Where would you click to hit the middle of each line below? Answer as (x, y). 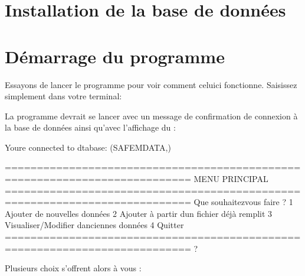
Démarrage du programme (115, 56)
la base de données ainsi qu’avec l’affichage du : (90, 127)
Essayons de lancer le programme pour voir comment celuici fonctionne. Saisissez (151, 84)
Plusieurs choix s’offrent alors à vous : (73, 268)
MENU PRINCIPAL (231, 179)
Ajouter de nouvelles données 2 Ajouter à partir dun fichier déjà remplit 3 (139, 213)
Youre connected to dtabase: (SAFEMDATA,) (88, 147)
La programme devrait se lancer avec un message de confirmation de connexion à (151, 116)
